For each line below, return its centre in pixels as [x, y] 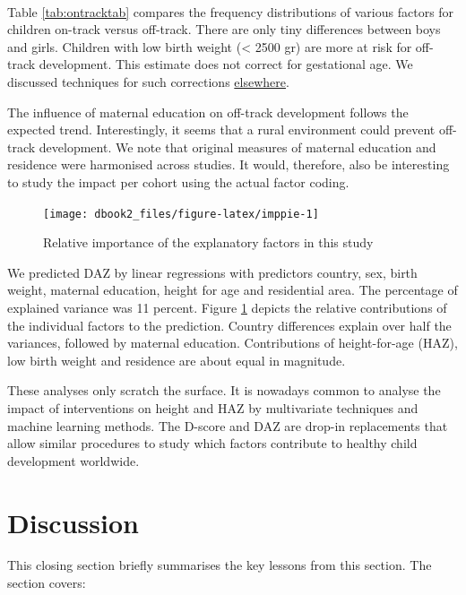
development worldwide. [73, 460]
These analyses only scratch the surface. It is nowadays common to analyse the [224, 390]
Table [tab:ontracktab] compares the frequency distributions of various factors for [231, 11]
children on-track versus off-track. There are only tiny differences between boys [224, 29]
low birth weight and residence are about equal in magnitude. [177, 360]
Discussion [73, 522]
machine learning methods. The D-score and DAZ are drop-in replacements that [228, 425]
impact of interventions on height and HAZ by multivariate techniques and [213, 407]
